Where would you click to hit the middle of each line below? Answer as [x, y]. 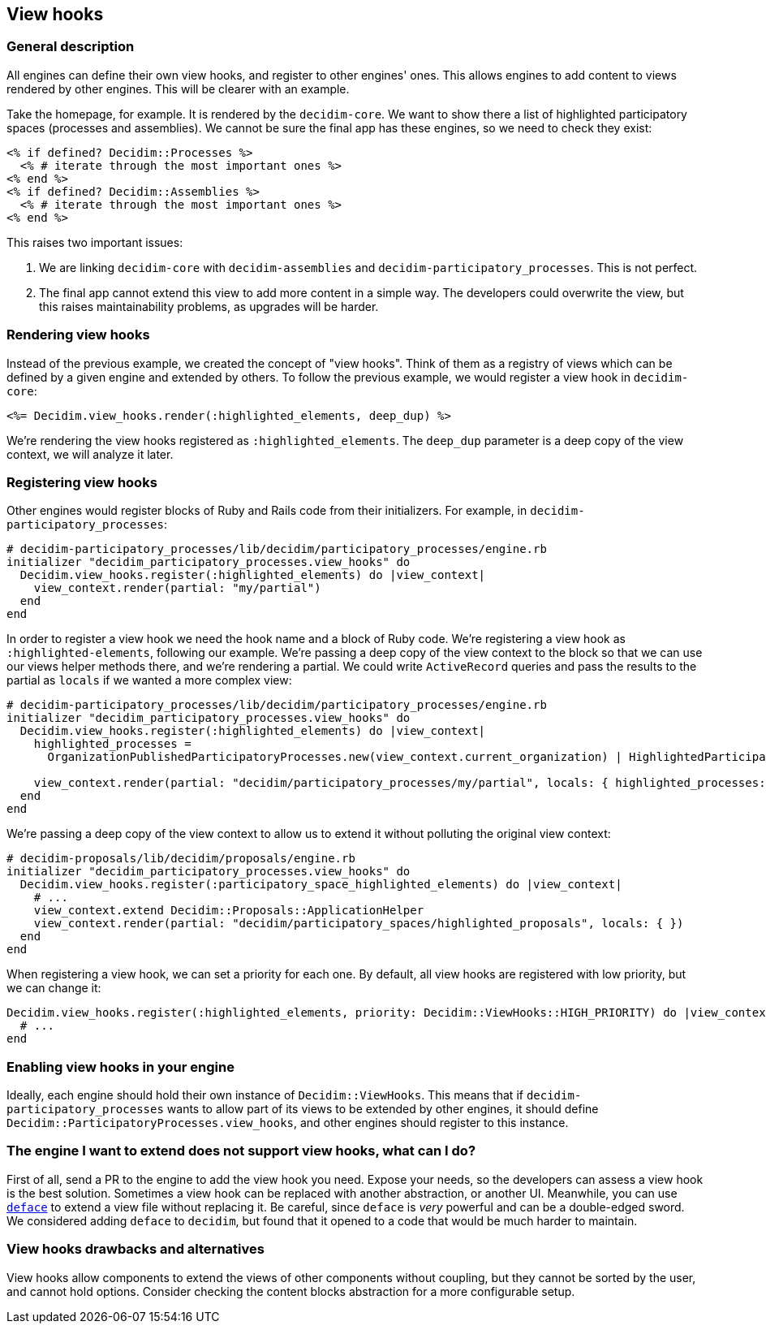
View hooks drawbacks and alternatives [136, 1249]
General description [71, 47]
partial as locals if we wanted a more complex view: [149, 680]
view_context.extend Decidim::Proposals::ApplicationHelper [229, 911]
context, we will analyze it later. [90, 454]
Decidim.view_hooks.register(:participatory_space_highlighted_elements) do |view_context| [321, 885]
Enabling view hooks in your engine [120, 1067]
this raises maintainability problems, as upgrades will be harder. [209, 306]
